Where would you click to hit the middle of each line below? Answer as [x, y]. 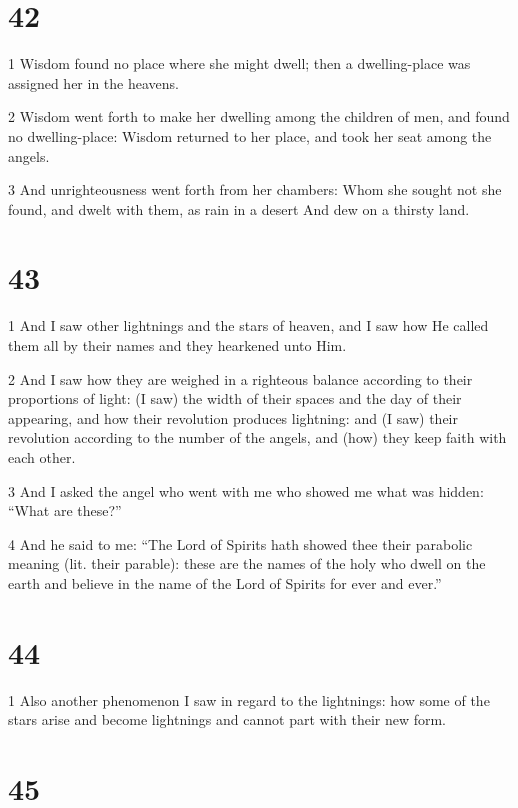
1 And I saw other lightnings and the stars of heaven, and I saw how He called [248, 325]
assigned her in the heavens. [93, 82]
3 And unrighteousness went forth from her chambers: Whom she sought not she [255, 189]
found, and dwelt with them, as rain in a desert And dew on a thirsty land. [239, 208]
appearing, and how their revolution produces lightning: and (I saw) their [233, 417]
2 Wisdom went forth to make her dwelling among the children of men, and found [259, 116]
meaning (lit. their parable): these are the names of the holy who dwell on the [247, 563]
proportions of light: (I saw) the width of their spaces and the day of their [235, 398]
